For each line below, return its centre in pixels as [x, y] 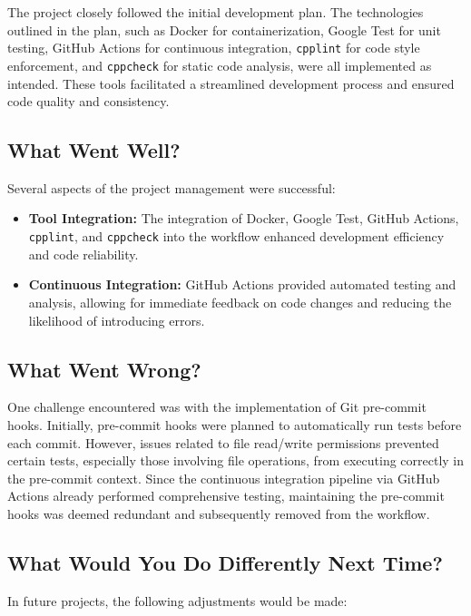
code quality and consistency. [88, 101]
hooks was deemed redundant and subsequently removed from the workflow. [219, 513]
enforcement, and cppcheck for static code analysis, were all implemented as [220, 65]
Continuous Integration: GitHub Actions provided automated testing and [242, 284]
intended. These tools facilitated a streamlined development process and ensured [231, 83]
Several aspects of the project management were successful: [172, 187]
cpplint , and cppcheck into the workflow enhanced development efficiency [236, 236]
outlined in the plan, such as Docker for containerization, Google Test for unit [224, 29]
